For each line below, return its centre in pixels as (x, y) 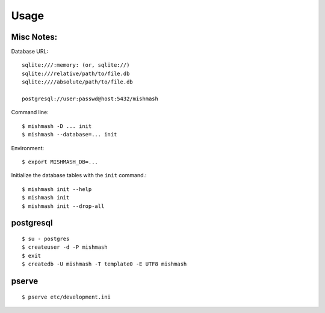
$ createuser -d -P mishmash (65, 247)
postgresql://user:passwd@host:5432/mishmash (90, 99)
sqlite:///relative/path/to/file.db (76, 73)
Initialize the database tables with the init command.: (79, 175)
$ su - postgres (46, 239)
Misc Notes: (34, 37)
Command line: (30, 112)
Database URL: (29, 52)
